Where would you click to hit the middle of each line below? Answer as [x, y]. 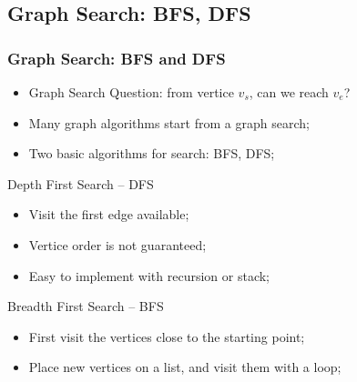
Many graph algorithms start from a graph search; [169, 122]
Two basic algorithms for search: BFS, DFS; [152, 153]
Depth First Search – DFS [81, 183]
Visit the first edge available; [109, 214]
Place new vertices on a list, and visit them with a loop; [185, 367]
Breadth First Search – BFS [86, 306]
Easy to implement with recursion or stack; [149, 275]
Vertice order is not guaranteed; [117, 244]
